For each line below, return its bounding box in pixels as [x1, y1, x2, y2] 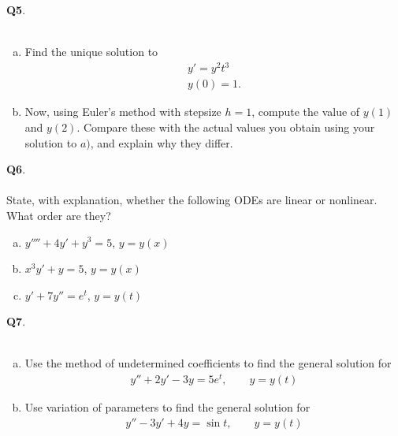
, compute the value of [251, 103, 360, 120]
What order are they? [6, 207, 111, 223]
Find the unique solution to [24, 43, 158, 60]
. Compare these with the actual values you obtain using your [76, 118, 375, 135]
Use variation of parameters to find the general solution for [24, 399, 311, 416]
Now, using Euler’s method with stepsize [24, 103, 221, 120]
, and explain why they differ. [90, 134, 233, 151]
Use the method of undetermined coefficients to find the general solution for [24, 355, 392, 371]
